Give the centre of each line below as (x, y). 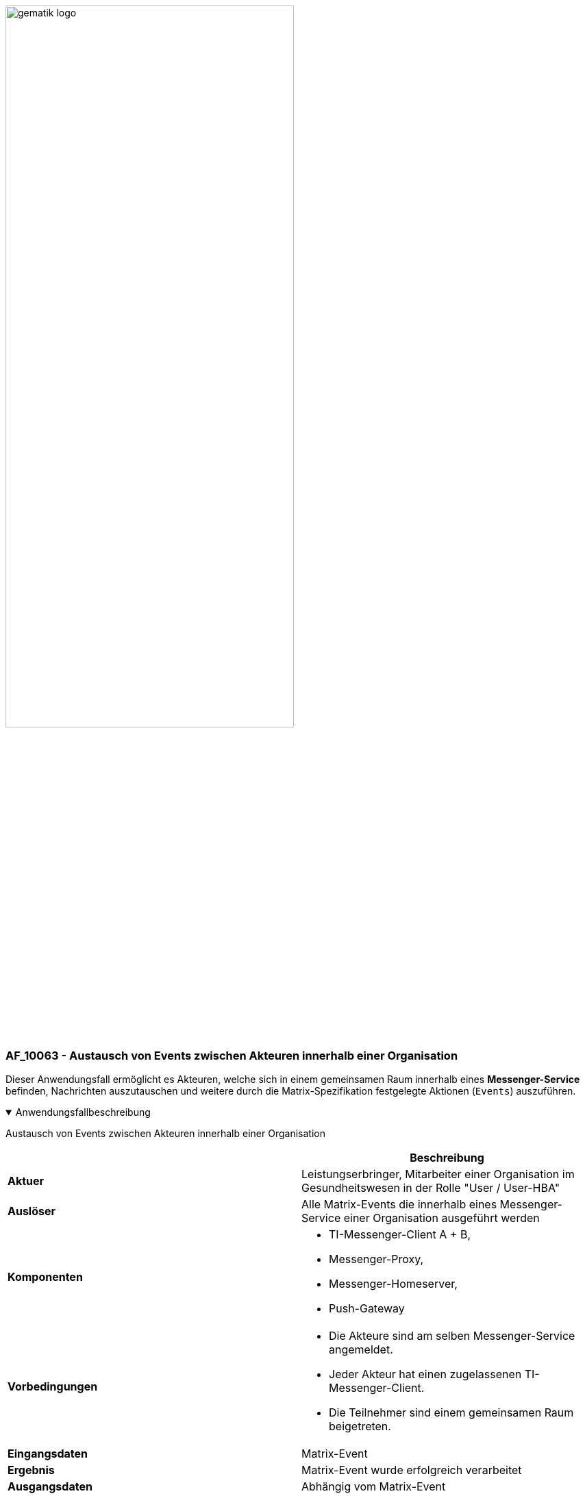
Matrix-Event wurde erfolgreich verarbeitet (412, 1470)
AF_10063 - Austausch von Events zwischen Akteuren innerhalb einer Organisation (232, 1055)
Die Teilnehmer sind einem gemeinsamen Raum (451, 1413)
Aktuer (26, 1181)
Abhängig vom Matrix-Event (374, 1487)
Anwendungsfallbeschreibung (83, 1112)
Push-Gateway (367, 1309)
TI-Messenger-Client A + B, (400, 1235)
